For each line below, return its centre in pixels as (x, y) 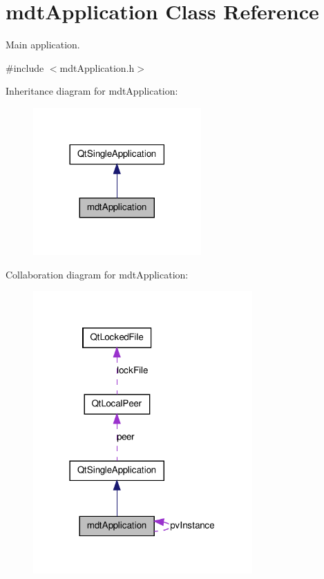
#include (25, 67)
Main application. (43, 45)
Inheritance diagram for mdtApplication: (92, 91)
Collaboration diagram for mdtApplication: (97, 274)
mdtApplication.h (97, 67)
